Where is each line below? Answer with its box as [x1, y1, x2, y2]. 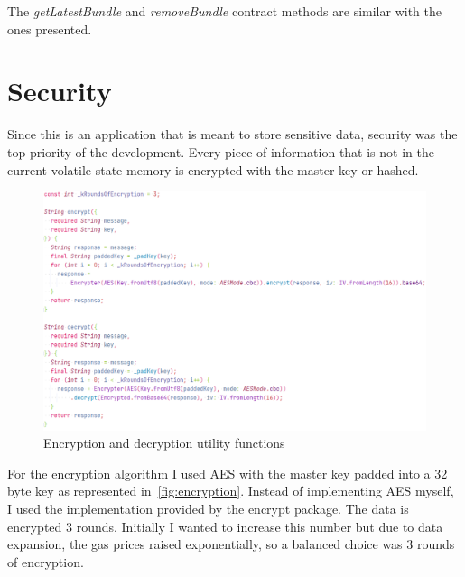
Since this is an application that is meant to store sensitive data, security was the [7, 125, 458, 144]
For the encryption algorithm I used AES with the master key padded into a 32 [7, 463, 448, 482]
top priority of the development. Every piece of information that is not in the [7, 142, 434, 161]
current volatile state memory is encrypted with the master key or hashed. [7, 160, 419, 179]
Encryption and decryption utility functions [43, 433, 285, 452]
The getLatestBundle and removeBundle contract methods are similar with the [7, 2, 442, 20]
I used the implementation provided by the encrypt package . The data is [7, 499, 409, 518]
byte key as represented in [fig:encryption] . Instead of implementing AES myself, [7, 481, 454, 500]
